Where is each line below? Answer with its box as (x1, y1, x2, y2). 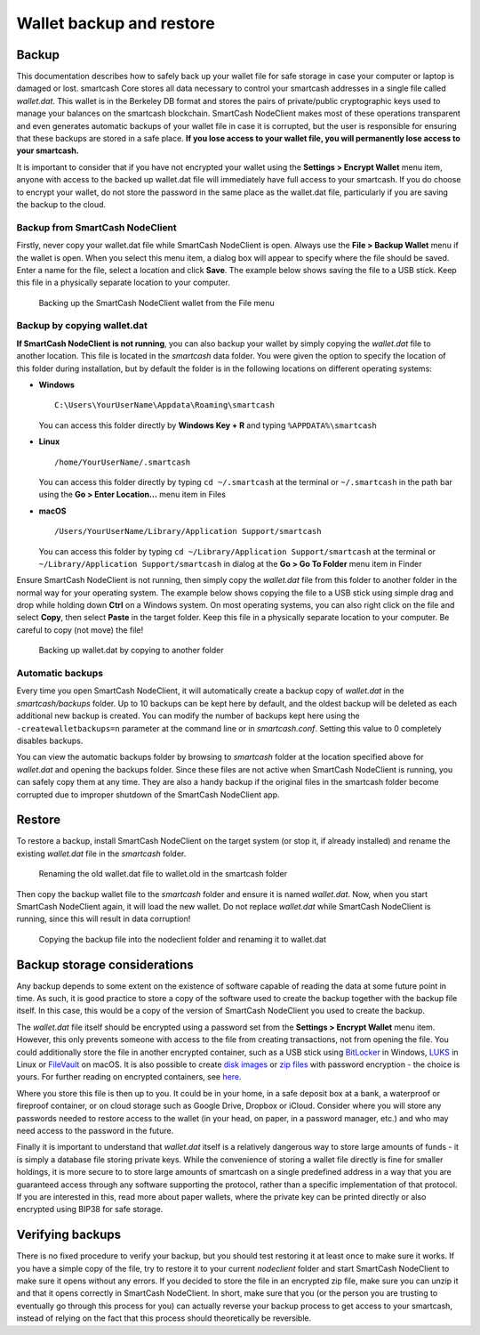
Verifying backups (16, 1227, 122, 1242)
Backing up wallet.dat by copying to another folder (38, 645, 224, 656)
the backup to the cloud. (16, 198, 107, 209)
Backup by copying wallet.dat (16, 320, 148, 332)
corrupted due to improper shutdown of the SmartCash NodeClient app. (16, 789, 280, 800)
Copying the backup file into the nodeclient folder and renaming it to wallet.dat (38, 934, 327, 944)
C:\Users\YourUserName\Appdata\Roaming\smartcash (54, 400, 276, 410)
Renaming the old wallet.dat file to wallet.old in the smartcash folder (38, 869, 288, 879)
